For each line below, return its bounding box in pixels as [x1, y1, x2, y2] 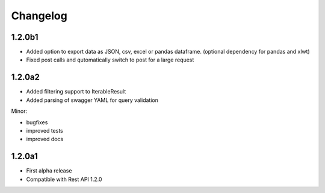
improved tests [26, 127, 63, 134]
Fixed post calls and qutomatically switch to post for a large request [26, 56, 194, 63]
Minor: [11, 107, 28, 115]
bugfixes [26, 118, 48, 126]
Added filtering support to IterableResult [26, 88, 126, 95]
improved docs [26, 136, 64, 143]
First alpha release [26, 167, 72, 174]
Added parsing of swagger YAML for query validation [26, 96, 159, 104]
